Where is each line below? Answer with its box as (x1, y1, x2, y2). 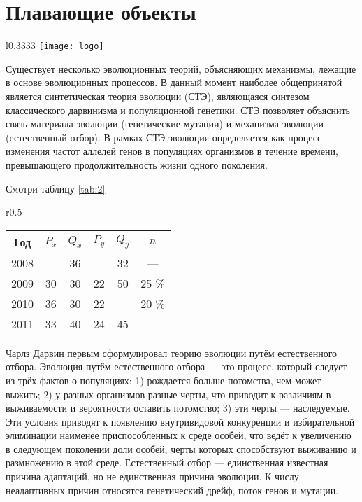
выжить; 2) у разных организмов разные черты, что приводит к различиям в (6, 386, 331, 401)
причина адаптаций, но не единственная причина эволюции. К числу (6, 469, 299, 484)
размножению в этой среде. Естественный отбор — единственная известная (6, 455, 328, 470)
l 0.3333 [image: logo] (6, 38, 104, 53)
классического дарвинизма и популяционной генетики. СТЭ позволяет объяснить (6, 102, 351, 117)
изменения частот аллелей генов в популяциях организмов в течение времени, (6, 144, 338, 158)
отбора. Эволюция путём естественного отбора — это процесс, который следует (6, 359, 347, 374)
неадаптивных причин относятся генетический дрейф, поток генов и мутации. (6, 482, 339, 497)
